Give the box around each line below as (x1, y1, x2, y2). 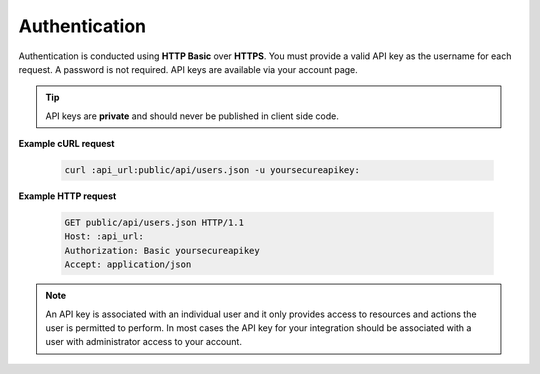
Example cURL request (18, 138, 115, 150)
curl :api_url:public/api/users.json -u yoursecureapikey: (64, 165, 360, 176)
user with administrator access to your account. (45, 336, 242, 348)
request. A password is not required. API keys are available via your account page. (18, 63, 359, 75)
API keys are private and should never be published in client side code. (45, 110, 339, 122)
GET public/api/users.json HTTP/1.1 (64, 217, 245, 229)
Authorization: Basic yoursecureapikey (64, 245, 260, 256)
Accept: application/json (64, 259, 192, 270)
